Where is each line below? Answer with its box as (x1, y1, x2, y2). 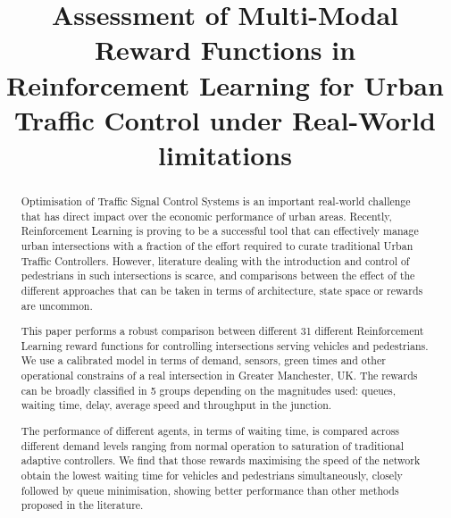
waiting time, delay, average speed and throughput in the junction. (21, 397, 332, 413)
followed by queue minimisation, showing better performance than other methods (21, 482, 399, 497)
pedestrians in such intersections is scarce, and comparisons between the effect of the (21, 268, 415, 283)
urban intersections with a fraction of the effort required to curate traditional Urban (21, 238, 413, 253)
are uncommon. (21, 297, 93, 313)
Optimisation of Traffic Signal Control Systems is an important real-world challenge (21, 193, 411, 208)
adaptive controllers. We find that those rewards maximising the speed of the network (21, 453, 421, 468)
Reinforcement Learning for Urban (6, 66, 444, 103)
